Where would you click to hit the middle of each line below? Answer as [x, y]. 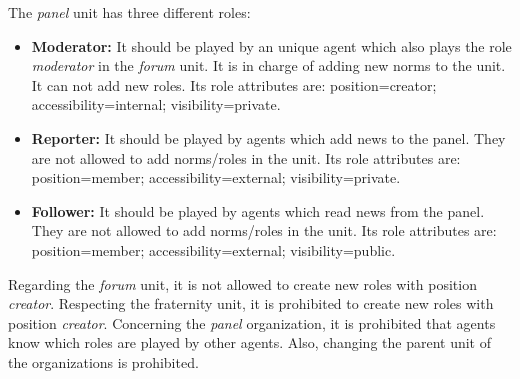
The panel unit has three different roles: [129, 12]
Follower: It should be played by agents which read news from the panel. [258, 210]
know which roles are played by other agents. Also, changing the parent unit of [249, 342]
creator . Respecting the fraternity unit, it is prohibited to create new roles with [251, 303]
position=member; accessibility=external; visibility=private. [216, 177]
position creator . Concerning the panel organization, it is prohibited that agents [252, 322]
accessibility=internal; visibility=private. [156, 104]
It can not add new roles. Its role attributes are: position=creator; [234, 84]
